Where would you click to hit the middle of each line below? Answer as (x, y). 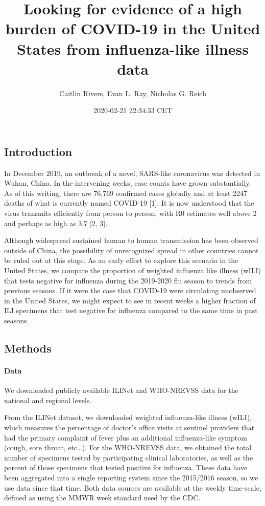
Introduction (38, 151)
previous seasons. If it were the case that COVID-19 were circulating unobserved (130, 290)
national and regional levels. (48, 400)
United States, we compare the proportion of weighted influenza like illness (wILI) (132, 270)
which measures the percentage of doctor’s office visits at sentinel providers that (129, 427)
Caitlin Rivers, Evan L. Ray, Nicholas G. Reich (133, 93)
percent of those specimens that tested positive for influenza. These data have (126, 467)
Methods (28, 348)
